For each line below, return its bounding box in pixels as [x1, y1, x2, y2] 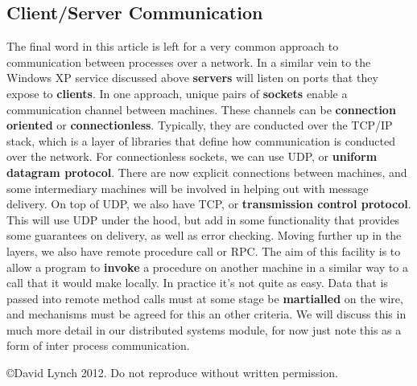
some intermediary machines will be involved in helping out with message [6, 179, 369, 196]
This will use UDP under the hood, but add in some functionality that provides [6, 211, 400, 228]
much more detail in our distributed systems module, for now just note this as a [6, 321, 402, 338]
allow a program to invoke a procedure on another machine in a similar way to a [6, 258, 409, 275]
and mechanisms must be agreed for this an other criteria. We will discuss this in [6, 306, 407, 322]
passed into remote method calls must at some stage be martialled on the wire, [6, 289, 403, 306]
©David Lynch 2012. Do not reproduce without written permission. [6, 364, 338, 381]
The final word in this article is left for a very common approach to [6, 38, 339, 55]
